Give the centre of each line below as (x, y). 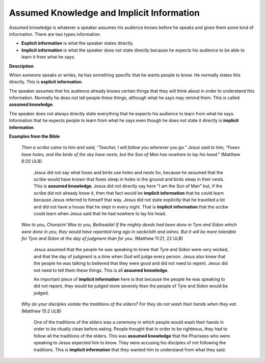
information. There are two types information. (55, 34)
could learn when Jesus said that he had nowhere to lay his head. (100, 213)
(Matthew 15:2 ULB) (41, 311)
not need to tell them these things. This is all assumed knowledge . (101, 270)
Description (21, 66)
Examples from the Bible (34, 136)
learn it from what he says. (48, 57)
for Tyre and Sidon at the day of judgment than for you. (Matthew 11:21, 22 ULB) (102, 238)
